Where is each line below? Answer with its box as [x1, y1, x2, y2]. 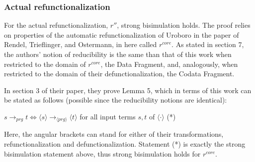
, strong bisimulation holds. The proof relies [117, 20, 251, 30]
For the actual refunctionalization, [4, 20, 108, 30]
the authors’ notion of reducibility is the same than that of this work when [4, 49, 232, 59]
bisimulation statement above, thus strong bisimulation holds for [4, 148, 201, 159]
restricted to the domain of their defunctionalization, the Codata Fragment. [4, 68, 235, 79]
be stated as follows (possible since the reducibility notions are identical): [4, 95, 227, 105]
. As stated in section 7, [171, 39, 244, 50]
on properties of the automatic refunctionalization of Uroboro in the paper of [4, 29, 239, 40]
